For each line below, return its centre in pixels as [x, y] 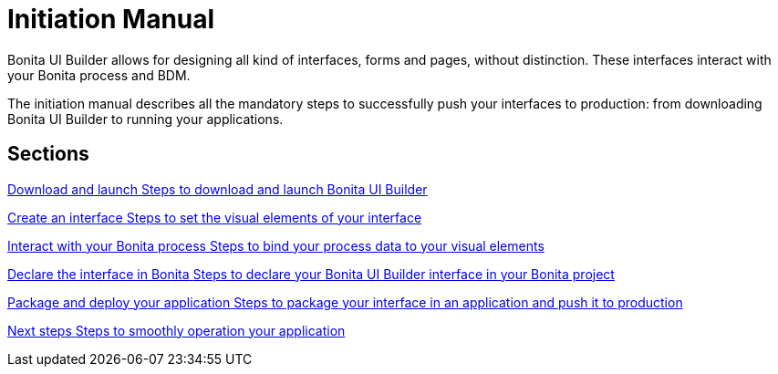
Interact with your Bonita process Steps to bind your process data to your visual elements [276, 245]
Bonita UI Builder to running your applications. [145, 119]
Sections [48, 154]
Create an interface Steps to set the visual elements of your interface [215, 217]
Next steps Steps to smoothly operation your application [176, 330]
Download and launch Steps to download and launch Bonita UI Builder [218, 189]
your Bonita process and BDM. [99, 75]
